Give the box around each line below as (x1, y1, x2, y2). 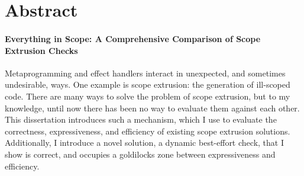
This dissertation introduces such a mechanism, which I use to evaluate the (5, 113, 277, 126)
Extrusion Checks (5, 44, 78, 56)
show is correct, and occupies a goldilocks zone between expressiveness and (5, 148, 276, 160)
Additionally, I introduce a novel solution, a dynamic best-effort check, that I (5, 136, 284, 149)
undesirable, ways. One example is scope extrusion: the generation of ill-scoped (5, 78, 290, 91)
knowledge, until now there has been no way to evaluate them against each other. (5, 101, 300, 114)
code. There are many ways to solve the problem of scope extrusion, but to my (5, 89, 290, 102)
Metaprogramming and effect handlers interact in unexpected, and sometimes (5, 66, 286, 79)
